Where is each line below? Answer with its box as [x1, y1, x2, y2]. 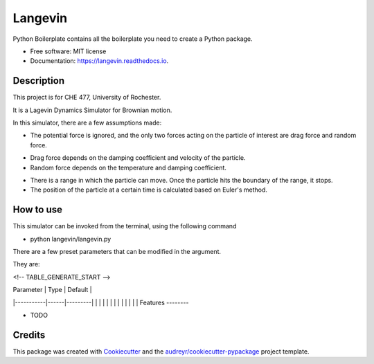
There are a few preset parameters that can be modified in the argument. [12, 248, 222, 256]
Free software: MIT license [30, 47, 107, 55]
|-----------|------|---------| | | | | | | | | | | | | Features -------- [12, 298, 189, 307]
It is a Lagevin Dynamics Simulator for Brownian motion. [12, 106, 172, 114]
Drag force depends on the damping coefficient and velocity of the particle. [30, 154, 246, 162]
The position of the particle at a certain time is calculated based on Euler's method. [30, 185, 268, 194]
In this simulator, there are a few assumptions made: [12, 118, 162, 127]
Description [12, 75, 65, 87]
